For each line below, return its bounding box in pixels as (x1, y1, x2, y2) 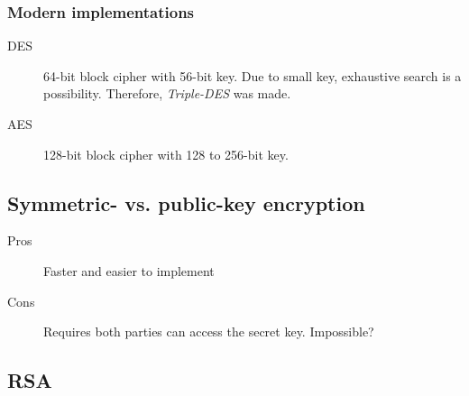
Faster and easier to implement (43, 261, 215, 280)
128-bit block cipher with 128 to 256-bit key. (43, 144, 289, 163)
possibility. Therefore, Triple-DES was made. (43, 84, 291, 103)
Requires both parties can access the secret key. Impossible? (43, 322, 374, 341)
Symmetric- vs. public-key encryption (7, 189, 365, 216)
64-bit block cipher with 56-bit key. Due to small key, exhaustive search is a (43, 66, 462, 85)
